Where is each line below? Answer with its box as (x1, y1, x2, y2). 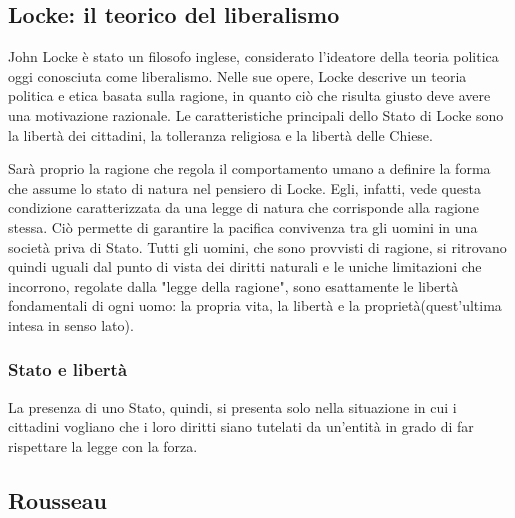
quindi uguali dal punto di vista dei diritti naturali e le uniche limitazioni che (8, 256, 482, 277)
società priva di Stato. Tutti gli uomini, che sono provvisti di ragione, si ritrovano (8, 236, 507, 257)
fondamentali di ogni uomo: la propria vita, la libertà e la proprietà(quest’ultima (8, 295, 502, 316)
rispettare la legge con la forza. (8, 435, 198, 456)
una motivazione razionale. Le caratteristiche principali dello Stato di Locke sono (8, 104, 504, 125)
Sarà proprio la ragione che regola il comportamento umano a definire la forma (8, 158, 491, 179)
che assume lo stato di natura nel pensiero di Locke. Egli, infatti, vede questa (8, 177, 481, 198)
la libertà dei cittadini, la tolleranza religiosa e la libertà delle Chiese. (8, 124, 433, 145)
